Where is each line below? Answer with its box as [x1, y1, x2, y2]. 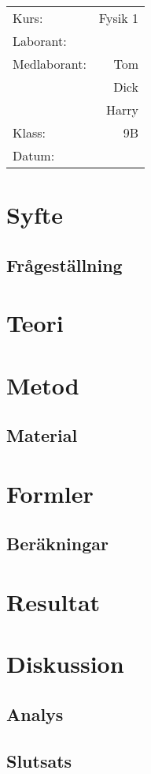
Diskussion [6, 648, 124, 680]
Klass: [13, 123, 46, 142]
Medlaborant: [13, 55, 87, 73]
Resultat [6, 586, 101, 618]
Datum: [13, 146, 55, 164]
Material [6, 423, 78, 447]
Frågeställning [6, 252, 123, 277]
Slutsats [6, 748, 72, 772]
